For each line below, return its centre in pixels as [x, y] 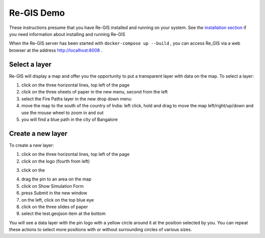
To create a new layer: [31, 145]
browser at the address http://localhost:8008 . [56, 50]
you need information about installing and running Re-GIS [67, 34]
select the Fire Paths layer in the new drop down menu [77, 99]
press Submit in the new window [54, 193]
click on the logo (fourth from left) [56, 161]
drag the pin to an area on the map [56, 179]
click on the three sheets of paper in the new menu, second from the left [94, 92]
